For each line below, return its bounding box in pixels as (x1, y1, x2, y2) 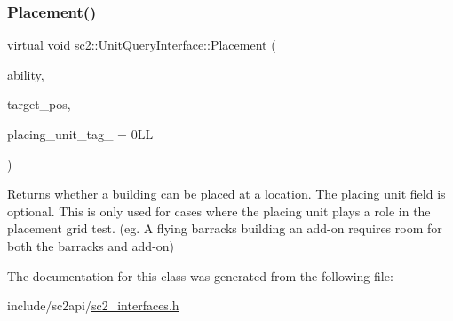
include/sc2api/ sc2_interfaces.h (7, 296, 179, 315)
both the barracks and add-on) (7, 236, 175, 254)
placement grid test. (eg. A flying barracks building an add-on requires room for (7, 219, 442, 238)
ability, (7, 65, 44, 83)
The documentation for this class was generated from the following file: (7, 266, 393, 285)
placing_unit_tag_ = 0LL (7, 125, 154, 143)
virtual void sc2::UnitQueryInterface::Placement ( (7, 35, 276, 54)
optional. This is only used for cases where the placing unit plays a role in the (7, 201, 431, 220)
